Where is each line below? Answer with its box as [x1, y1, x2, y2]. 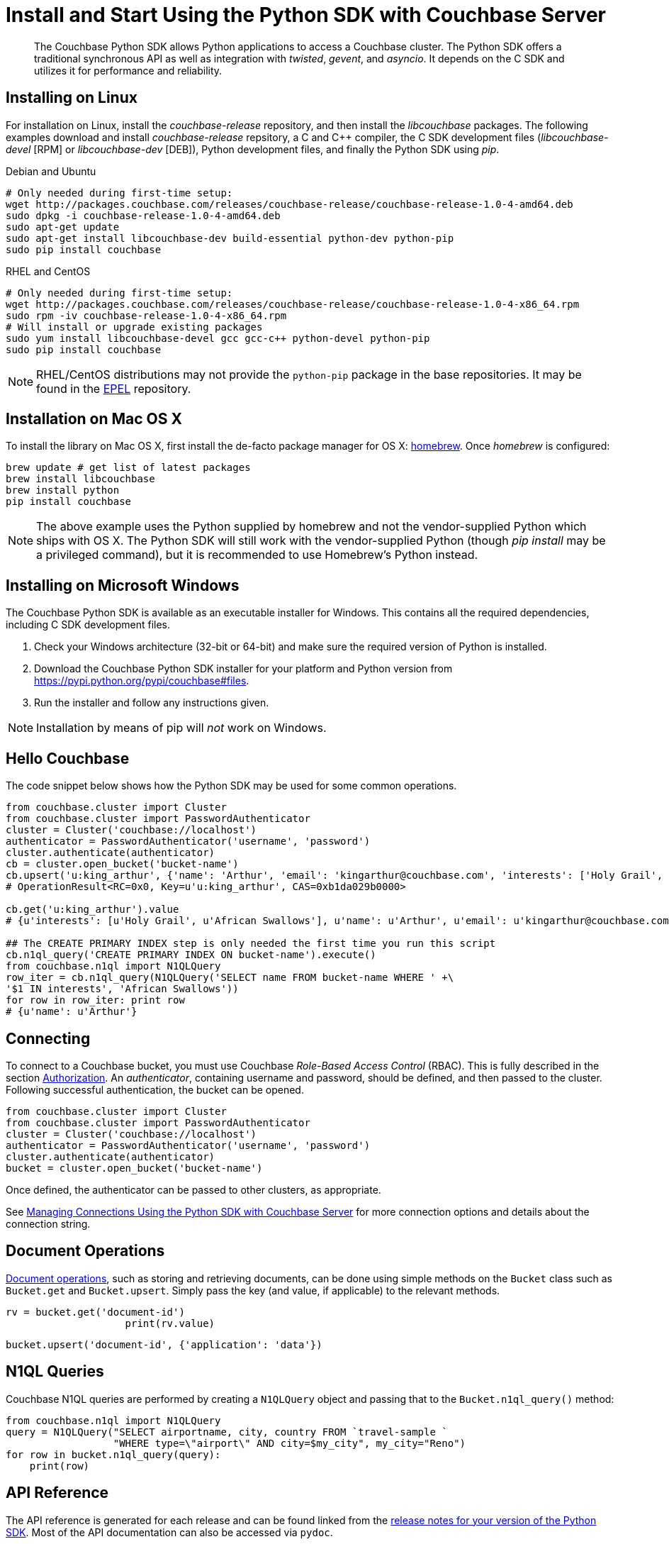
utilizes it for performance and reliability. [34, 64, 223, 77]
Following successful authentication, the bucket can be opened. [6, 1083, 304, 1096]
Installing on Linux [6, 89, 137, 107]
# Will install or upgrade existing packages [6, 321, 263, 333]
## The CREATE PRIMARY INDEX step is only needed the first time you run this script [6, 938, 496, 950]
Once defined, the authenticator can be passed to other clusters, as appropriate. [6, 1183, 381, 1196]
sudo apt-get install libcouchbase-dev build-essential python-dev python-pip [6, 232, 454, 244]
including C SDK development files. [6, 618, 171, 631]
